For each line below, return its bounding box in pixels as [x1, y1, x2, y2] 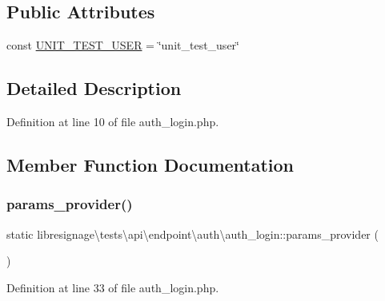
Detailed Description [6, 76, 182, 101]
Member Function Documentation [6, 152, 295, 176]
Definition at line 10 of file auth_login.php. [6, 113, 219, 129]
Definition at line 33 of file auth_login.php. [6, 279, 219, 295]
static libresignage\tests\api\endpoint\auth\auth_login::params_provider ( [6, 225, 379, 242]
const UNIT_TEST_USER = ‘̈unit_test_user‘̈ [6, 37, 239, 53]
